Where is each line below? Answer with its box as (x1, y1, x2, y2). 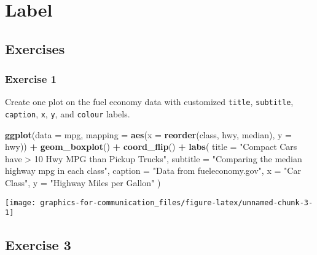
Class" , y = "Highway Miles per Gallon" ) (5, 176, 161, 189)
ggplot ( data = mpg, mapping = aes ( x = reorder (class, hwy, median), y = (5, 128, 292, 141)
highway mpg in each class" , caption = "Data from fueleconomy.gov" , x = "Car (5, 164, 301, 177)
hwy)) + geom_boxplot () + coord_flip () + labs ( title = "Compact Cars (5, 140, 297, 153)
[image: (5, 198, 36, 207)
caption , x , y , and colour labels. (5, 108, 130, 120)
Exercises (5, 39, 65, 58)
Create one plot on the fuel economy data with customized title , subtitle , (5, 95, 294, 108)
